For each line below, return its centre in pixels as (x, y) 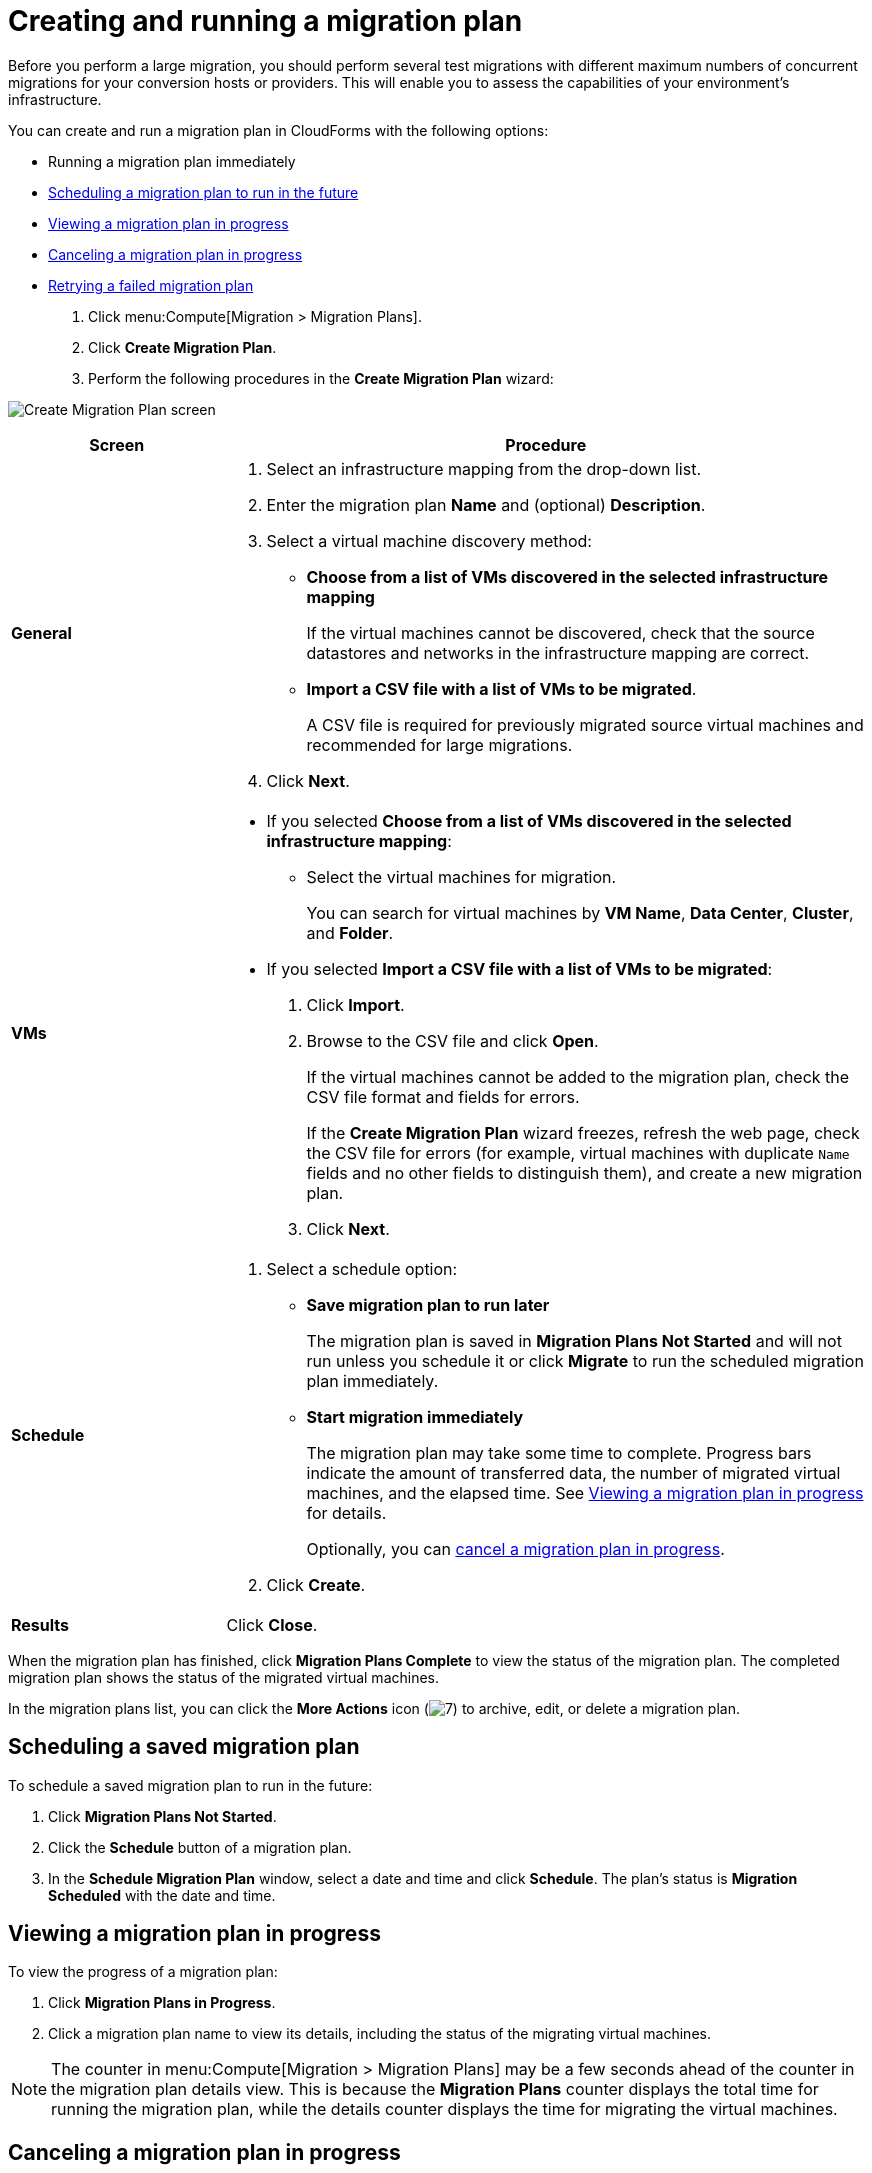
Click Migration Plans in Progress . (162, 2003)
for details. (346, 1512)
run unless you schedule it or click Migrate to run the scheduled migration (585, 1360)
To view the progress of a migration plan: (143, 1972)
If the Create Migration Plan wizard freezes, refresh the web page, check (583, 1132)
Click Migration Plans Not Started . (162, 1816)
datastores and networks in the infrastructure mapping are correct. (558, 652)
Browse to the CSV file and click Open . (452, 1040)
